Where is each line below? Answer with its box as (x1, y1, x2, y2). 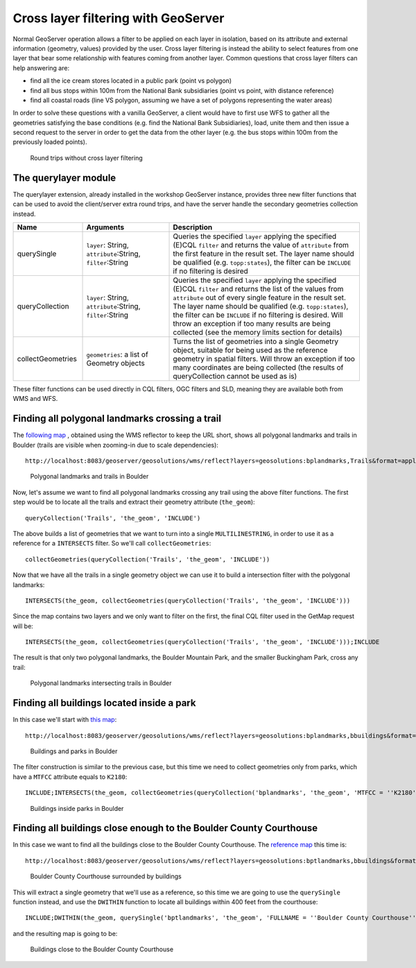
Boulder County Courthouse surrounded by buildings (30, 872, 182, 880)
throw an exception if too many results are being (173, 318, 331, 328)
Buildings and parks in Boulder (30, 747, 118, 755)
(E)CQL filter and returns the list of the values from (173, 284, 344, 293)
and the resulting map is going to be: (12, 929, 118, 937)
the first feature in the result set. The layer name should (173, 249, 354, 259)
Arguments (86, 222, 125, 232)
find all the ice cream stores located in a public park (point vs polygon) (30, 76, 232, 85)
